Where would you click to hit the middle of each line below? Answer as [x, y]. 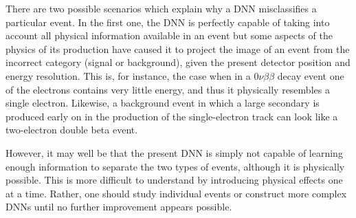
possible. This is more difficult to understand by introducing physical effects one [174, 180]
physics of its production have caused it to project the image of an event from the [178, 48]
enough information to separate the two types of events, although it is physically [175, 166]
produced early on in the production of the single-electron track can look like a [172, 116]
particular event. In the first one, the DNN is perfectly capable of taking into [168, 22]
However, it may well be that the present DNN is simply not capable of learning [174, 152]
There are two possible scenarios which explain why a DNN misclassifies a [161, 8]
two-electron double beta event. [72, 130]
